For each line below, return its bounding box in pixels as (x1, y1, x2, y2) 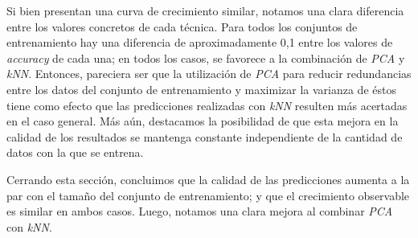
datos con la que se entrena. (6, 144, 144, 161)
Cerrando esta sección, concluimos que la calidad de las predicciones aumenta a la (6, 170, 410, 187)
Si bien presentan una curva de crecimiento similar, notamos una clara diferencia (6, 2, 404, 18)
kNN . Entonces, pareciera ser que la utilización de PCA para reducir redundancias (6, 65, 412, 82)
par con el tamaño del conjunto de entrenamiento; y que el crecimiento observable (6, 187, 410, 203)
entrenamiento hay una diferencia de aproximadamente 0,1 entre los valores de (6, 34, 393, 51)
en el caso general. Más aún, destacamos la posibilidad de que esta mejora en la (6, 113, 399, 129)
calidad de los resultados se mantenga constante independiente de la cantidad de (6, 128, 403, 145)
